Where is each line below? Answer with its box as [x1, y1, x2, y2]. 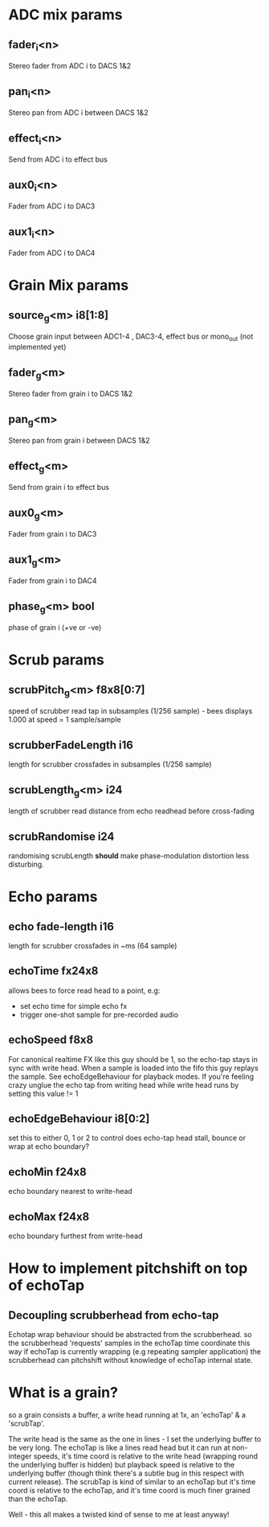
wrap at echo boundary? [8, 1142, 90, 1151]
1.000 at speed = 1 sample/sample [8, 714, 122, 725]
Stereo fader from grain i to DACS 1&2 [8, 389, 133, 399]
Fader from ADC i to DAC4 [8, 248, 96, 258]
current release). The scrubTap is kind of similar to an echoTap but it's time [8, 1476, 256, 1486]
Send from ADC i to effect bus [8, 154, 108, 164]
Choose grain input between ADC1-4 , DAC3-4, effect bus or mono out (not [8, 331, 254, 344]
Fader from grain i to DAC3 [8, 529, 97, 539]
